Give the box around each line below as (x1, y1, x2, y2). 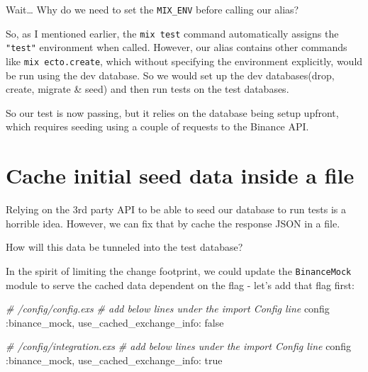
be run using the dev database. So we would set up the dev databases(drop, (6, 67, 335, 82)
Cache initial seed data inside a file (6, 161, 355, 190)
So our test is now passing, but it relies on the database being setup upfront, (6, 105, 339, 120)
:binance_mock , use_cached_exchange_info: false (6, 315, 224, 329)
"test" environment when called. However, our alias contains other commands (6, 40, 347, 55)
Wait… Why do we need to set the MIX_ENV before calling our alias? (6, 2, 299, 16)
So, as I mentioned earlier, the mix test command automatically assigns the (6, 26, 339, 40)
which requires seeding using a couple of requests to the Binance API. (6, 119, 309, 134)
